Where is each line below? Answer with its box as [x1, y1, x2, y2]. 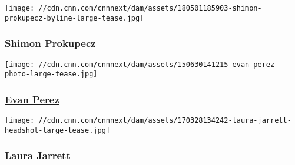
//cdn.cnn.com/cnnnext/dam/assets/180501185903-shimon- [38, 4, 262, 12]
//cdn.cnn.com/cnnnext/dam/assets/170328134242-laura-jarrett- [38, 116, 291, 125]
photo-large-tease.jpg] [5, 70, 98, 79]
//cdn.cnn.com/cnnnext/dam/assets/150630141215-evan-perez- [38, 60, 279, 69]
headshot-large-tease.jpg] [5, 126, 110, 134]
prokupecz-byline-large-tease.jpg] [5, 14, 144, 22]
